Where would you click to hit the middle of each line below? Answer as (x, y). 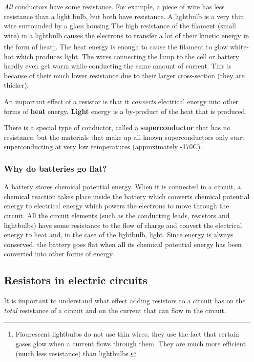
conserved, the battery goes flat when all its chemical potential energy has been (123, 244)
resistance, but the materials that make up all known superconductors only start (124, 137)
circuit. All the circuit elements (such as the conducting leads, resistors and (117, 215)
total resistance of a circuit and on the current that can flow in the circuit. (115, 310)
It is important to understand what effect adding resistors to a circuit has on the (125, 301)
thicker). (16, 85)
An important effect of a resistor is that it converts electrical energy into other (121, 101)
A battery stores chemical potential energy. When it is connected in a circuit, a (122, 187)
